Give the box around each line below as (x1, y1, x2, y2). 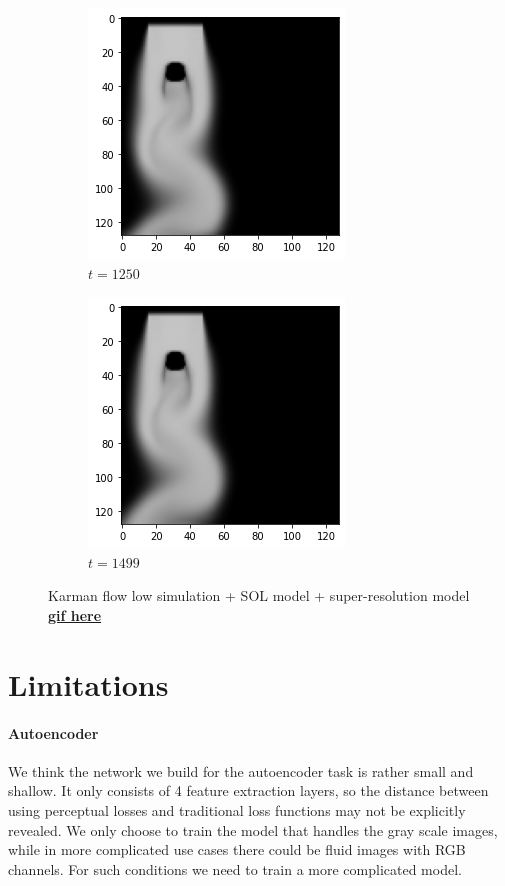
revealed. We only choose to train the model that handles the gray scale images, (8, 819, 498, 840)
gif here (48, 604, 102, 625)
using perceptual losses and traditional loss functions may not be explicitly (8, 799, 466, 820)
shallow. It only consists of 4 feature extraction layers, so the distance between (8, 780, 489, 801)
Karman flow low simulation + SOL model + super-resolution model (48, 585, 470, 606)
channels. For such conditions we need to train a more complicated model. (8, 858, 462, 879)
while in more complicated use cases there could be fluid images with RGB (8, 839, 466, 860)
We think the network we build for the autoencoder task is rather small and (8, 760, 474, 781)
